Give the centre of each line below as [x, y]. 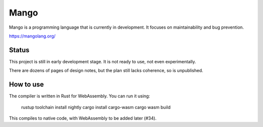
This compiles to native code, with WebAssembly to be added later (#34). [83, 118]
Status [19, 50]
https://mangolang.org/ [32, 36]
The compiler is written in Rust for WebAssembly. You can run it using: [80, 96]
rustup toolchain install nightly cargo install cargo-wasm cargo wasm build [96, 107]
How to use [26, 84]
